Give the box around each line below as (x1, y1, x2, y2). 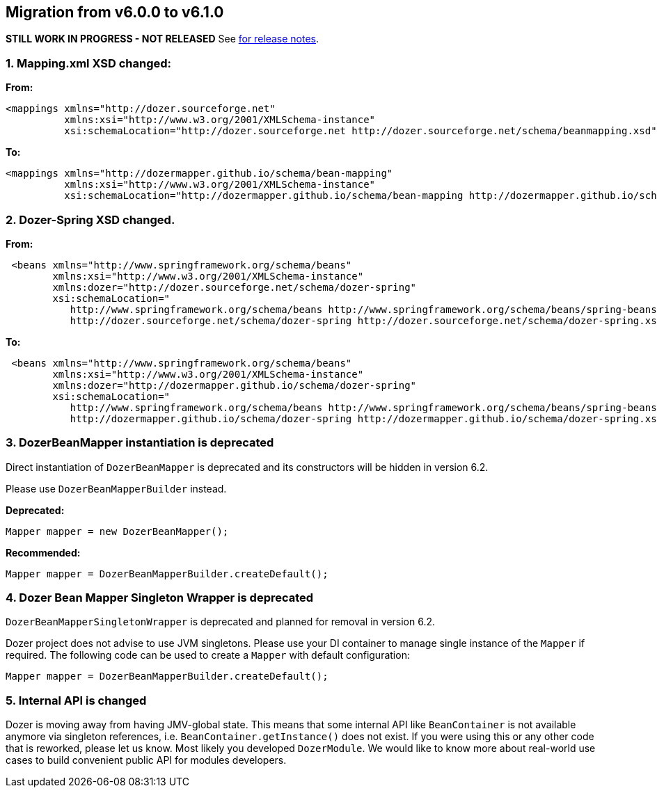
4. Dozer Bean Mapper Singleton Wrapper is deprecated (6, 591, 314, 605)
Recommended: (6, 546, 81, 559)
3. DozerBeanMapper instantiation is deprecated (6, 435, 274, 450)
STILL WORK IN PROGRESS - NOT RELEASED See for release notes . (6, 33, 319, 45)
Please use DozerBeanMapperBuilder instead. (6, 482, 227, 495)
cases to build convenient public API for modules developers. (6, 754, 287, 767)
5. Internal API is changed (6, 693, 147, 707)
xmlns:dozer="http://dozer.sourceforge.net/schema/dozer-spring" (52, 281, 417, 293)
